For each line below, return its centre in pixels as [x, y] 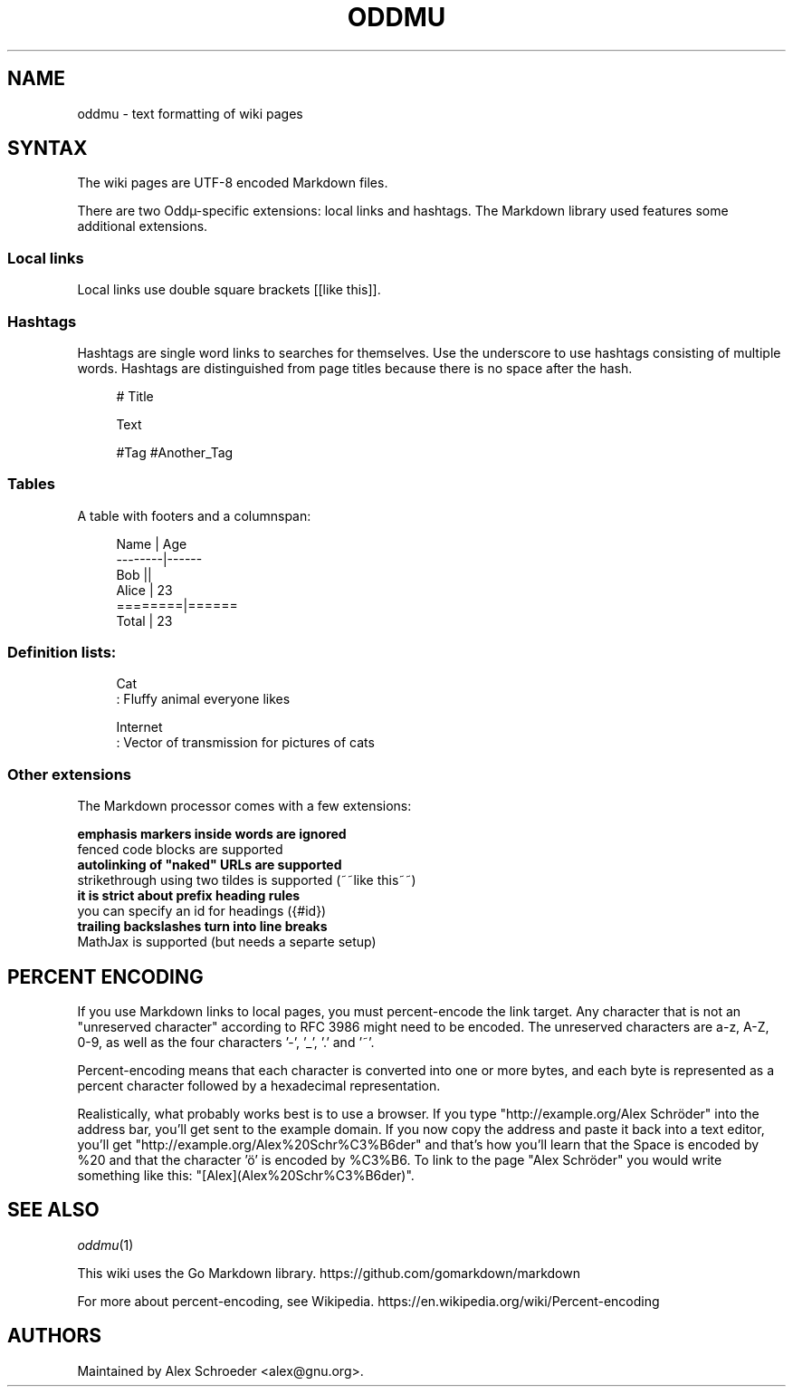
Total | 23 [144, 620]
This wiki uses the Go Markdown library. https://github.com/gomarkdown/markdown [329, 1273]
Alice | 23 [144, 590]
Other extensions [69, 774]
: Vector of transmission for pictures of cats [245, 743]
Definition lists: [62, 653]
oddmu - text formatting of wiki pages [190, 113]
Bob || [134, 574]
